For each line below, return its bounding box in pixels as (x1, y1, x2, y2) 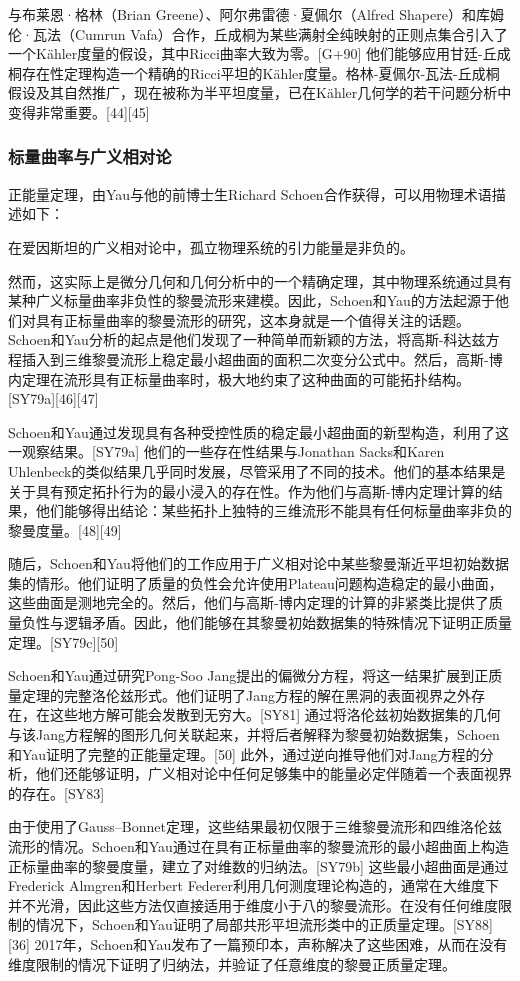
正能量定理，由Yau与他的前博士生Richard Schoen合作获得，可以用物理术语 (8, 183, 492, 204)
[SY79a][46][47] (8, 388, 99, 409)
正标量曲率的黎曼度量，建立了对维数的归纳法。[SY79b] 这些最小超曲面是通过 (8, 855, 509, 876)
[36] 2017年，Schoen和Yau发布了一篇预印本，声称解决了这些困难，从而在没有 (8, 933, 508, 954)
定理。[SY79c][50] (8, 631, 119, 652)
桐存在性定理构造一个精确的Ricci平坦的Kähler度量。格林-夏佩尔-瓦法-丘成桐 (8, 62, 500, 83)
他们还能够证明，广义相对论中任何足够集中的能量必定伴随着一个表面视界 (35, 763, 512, 784)
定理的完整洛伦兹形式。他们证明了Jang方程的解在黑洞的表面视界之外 (21, 684, 471, 705)
